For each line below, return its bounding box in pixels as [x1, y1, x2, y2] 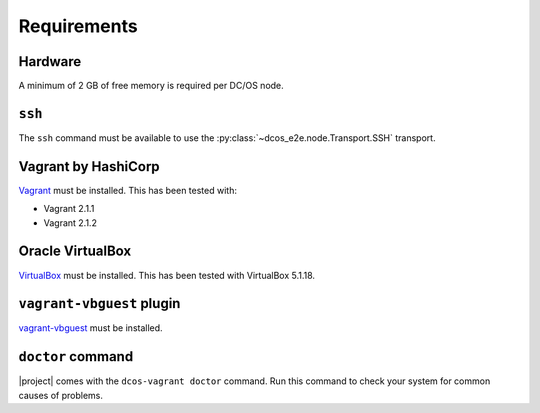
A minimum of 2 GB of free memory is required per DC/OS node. [18, 80, 284, 92]
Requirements [18, 15, 139, 37]
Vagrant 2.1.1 [43, 203, 95, 215]
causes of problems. [18, 389, 104, 401]
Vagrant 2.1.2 [43, 216, 97, 229]
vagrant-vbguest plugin [18, 295, 181, 312]
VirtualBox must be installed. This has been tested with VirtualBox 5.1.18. [18, 269, 315, 281]
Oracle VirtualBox [18, 243, 132, 260]
